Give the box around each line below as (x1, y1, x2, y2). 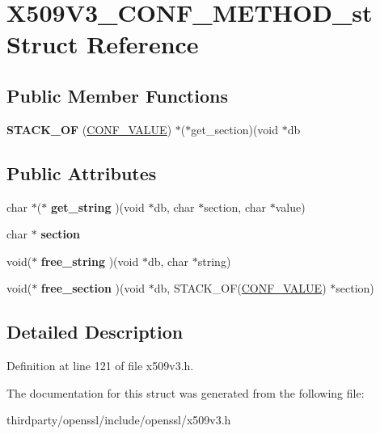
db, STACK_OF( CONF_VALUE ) (154, 280, 327, 297)
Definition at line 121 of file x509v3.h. (6, 357, 194, 374)
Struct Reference (6, 27, 199, 61)
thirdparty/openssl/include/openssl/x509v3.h (6, 411, 231, 428)
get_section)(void (191, 120, 279, 137)
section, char (204, 198, 266, 215)
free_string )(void (40, 252, 139, 269)
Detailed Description (6, 319, 184, 344)
